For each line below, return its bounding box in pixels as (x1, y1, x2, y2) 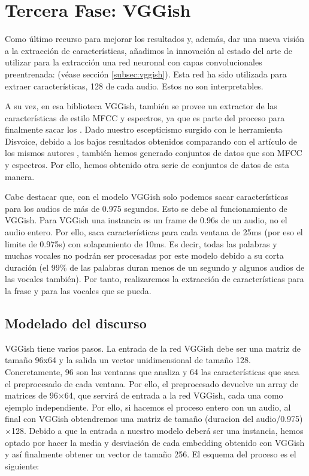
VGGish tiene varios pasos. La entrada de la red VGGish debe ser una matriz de (5, 342, 301, 354)
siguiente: (5, 459, 40, 472)
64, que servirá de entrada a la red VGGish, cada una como (64, 389, 283, 402)
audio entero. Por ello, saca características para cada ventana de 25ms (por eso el (5, 226, 303, 238)
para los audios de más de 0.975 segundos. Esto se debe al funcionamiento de (5, 202, 287, 214)
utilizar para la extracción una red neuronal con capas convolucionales (5, 56, 262, 68)
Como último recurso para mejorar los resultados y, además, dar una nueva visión (5, 32, 305, 45)
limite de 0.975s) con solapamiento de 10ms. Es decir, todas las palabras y (5, 237, 277, 250)
